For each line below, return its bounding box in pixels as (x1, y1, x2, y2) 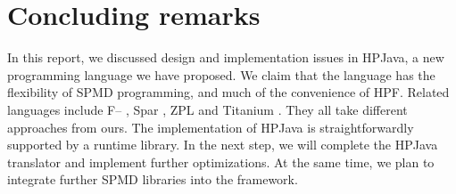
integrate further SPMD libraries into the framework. (7, 170, 298, 189)
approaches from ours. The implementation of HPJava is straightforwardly (7, 117, 414, 136)
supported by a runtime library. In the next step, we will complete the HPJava (7, 135, 438, 154)
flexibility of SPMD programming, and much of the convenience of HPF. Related (7, 83, 450, 101)
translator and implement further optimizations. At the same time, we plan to (7, 152, 435, 171)
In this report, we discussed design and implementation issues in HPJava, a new (7, 48, 444, 67)
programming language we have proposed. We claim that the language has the (7, 65, 435, 84)
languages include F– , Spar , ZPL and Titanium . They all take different (7, 100, 408, 118)
